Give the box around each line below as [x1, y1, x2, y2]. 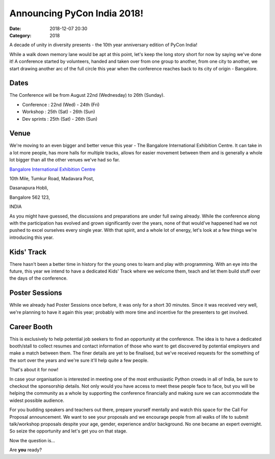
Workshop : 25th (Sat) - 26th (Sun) [22, 109, 95, 115]
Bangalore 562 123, [9, 194, 50, 200]
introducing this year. [9, 234, 54, 240]
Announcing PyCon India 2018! [9, 8, 144, 19]
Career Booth [9, 322, 53, 331]
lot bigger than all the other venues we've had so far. [9, 157, 120, 163]
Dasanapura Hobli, [9, 185, 48, 191]
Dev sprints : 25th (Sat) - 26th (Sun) [22, 116, 98, 122]
